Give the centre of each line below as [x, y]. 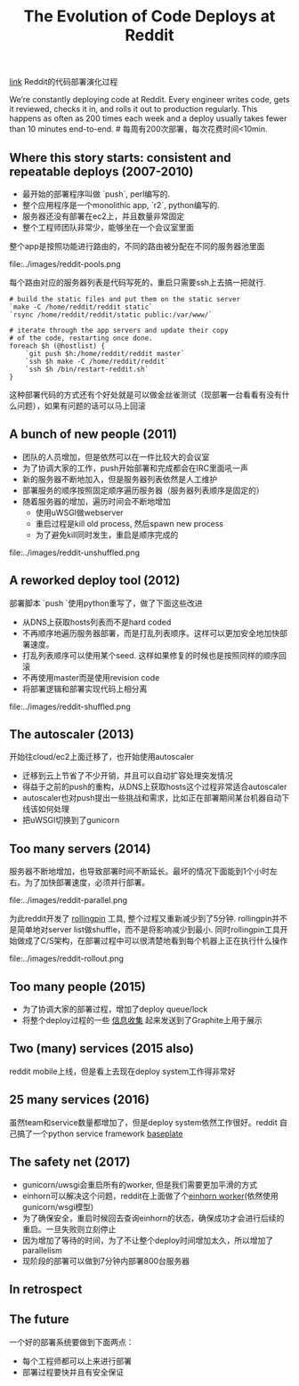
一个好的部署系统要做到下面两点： [72, 1342]
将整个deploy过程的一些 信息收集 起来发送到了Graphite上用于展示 [142, 1020]
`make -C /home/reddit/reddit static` [81, 307]
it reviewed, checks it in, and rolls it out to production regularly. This [133, 109]
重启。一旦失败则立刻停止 [69, 1229]
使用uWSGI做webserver [79, 512]
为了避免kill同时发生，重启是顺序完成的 [107, 535]
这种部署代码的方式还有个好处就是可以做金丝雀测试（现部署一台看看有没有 [145, 395]
